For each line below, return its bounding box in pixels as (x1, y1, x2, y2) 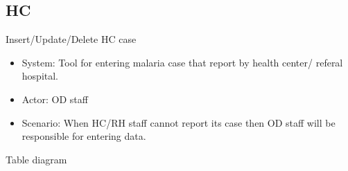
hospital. (21, 69, 59, 83)
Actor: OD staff (21, 91, 88, 106)
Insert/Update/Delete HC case (6, 32, 137, 46)
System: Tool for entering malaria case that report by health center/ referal (21, 55, 343, 69)
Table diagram (6, 152, 67, 166)
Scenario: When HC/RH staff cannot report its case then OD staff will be (21, 115, 336, 129)
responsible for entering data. (21, 129, 146, 143)
